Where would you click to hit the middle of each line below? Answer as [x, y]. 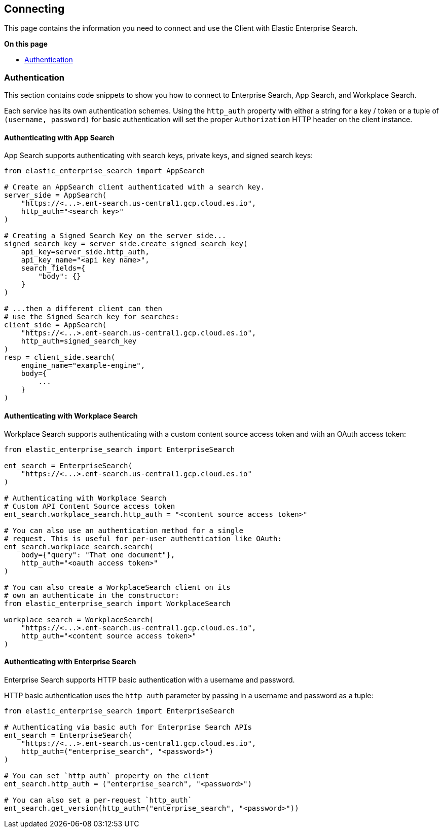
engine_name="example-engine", [83, 366]
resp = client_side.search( [60, 357]
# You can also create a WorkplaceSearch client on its [117, 587]
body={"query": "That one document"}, [98, 555]
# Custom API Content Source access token [90, 506]
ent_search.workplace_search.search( [79, 546]
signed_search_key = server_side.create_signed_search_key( [126, 244]
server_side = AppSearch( [56, 195]
